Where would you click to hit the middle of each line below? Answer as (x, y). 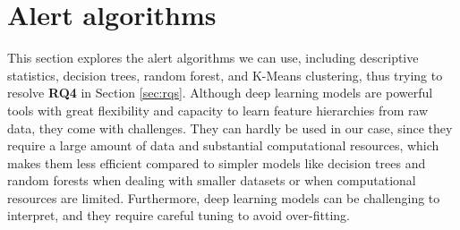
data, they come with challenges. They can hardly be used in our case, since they (230, 128)
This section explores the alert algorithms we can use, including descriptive (213, 58)
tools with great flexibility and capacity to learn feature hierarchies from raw (218, 110)
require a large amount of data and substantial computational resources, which (223, 145)
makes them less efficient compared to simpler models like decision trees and (217, 162)
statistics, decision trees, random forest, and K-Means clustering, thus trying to (225, 75)
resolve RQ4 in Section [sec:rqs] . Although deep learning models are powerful (220, 93)
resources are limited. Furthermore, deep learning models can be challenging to (224, 197)
